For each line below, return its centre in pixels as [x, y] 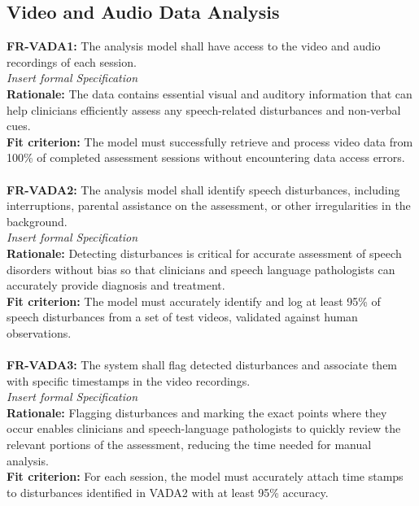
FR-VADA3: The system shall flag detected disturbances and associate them [202, 365]
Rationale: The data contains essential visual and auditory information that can [209, 93]
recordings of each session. [72, 61]
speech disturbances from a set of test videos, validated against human [182, 317]
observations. [39, 332]
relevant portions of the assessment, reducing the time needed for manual [189, 445]
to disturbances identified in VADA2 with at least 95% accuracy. [168, 492]
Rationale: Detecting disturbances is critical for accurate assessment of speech [204, 253]
